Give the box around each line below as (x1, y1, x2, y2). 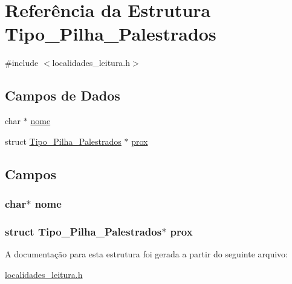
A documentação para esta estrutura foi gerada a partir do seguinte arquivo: (5, 248, 288, 260)
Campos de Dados (5, 86, 120, 105)
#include (5, 56, 39, 69)
